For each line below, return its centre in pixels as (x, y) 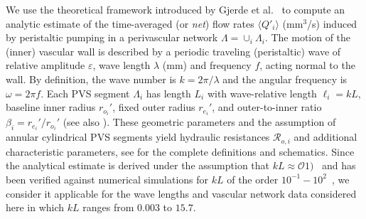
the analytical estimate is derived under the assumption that (138, 165)
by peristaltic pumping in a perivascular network (112, 37)
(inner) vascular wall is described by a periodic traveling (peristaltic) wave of (173, 51)
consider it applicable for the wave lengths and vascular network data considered (181, 193)
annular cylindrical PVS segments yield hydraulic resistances (138, 137)
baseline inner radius (51, 107)
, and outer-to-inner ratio (267, 107)
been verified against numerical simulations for (107, 179)
